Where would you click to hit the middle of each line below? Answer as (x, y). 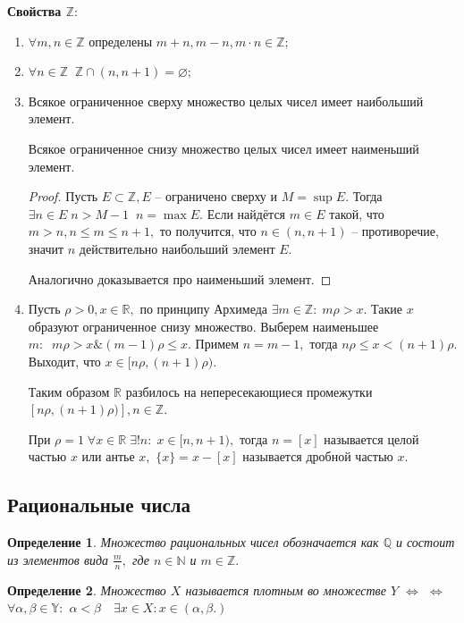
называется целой (371, 438)
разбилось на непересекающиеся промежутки (249, 391)
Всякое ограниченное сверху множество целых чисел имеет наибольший (226, 101)
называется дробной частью (318, 456)
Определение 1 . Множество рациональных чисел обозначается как (193, 542)
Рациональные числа (99, 505)
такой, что (357, 213)
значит (46, 248)
